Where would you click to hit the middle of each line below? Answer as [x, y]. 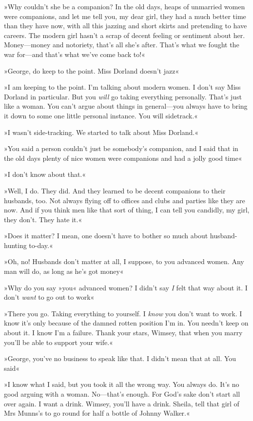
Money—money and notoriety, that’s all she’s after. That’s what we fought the [122, 45]
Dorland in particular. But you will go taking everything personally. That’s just [123, 96]
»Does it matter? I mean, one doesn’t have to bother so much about [106, 236]
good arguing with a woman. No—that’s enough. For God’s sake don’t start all [122, 394]
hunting [15, 245]
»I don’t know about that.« [45, 174]
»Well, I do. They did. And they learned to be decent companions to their [115, 190]
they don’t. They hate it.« [43, 219]
